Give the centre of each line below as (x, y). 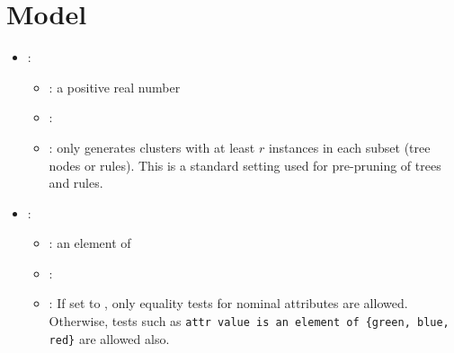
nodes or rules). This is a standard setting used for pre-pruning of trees (245, 165)
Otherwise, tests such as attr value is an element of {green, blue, (249, 321)
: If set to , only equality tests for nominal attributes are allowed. (228, 303)
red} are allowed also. (109, 338)
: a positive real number (115, 87)
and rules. (76, 183)
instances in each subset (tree (349, 147)
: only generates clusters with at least (152, 147)
